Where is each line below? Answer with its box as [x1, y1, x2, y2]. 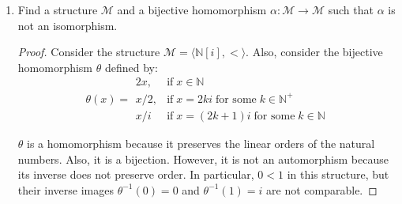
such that [328, 2, 374, 17]
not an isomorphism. [17, 17, 118, 33]
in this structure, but [287, 166, 389, 183]
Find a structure [17, 2, 98, 17]
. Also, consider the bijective [246, 43, 383, 60]
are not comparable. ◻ [266, 181, 378, 198]
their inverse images [17, 181, 114, 198]
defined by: [104, 59, 158, 75]
